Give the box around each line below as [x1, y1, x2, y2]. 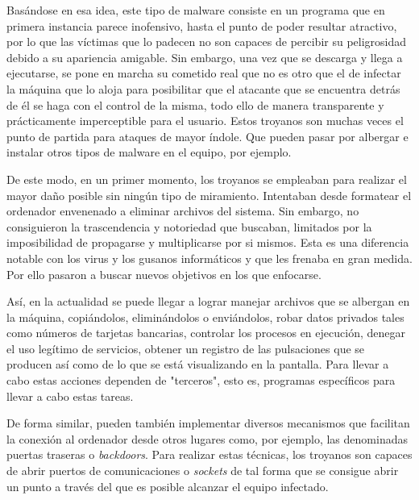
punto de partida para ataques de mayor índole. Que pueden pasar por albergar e [6, 127, 409, 144]
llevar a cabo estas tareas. [6, 387, 134, 404]
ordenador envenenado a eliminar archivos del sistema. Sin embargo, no [6, 202, 359, 219]
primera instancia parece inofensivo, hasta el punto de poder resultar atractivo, [6, 17, 397, 34]
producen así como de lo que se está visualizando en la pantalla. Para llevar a [6, 356, 389, 373]
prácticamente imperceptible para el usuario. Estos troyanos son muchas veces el [6, 112, 404, 129]
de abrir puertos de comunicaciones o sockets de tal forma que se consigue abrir [6, 462, 399, 479]
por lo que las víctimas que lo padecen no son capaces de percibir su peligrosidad [6, 33, 407, 50]
